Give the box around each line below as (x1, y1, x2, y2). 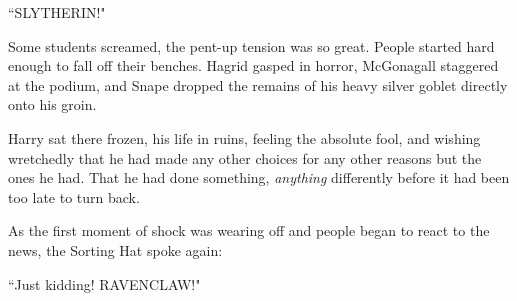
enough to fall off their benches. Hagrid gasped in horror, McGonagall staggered (8, 55, 499, 76)
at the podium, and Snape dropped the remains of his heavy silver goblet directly (8, 74, 508, 95)
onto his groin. (8, 94, 97, 115)
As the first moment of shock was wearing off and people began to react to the (8, 220, 490, 241)
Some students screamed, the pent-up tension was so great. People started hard (8, 35, 495, 56)
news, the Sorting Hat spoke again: (8, 239, 223, 260)
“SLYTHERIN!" (8, 2, 106, 22)
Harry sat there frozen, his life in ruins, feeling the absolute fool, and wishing (8, 127, 481, 148)
